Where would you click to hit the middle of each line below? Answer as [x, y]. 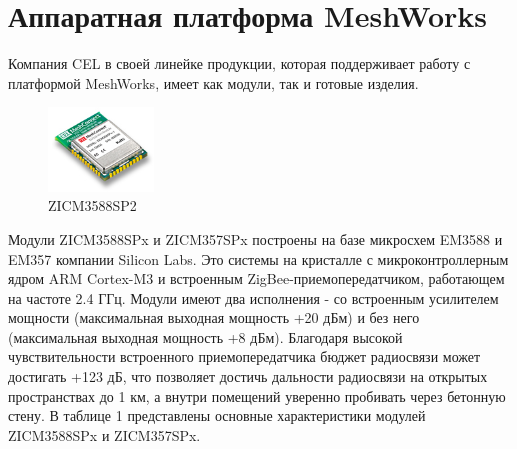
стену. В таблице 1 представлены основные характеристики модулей [217, 415]
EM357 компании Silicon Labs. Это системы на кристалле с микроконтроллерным [258, 258]
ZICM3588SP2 [92, 205]
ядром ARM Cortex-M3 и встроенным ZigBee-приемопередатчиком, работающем [256, 278]
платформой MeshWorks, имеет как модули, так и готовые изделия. [213, 82]
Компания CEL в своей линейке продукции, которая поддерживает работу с [239, 63]
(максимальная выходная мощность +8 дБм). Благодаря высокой [205, 336]
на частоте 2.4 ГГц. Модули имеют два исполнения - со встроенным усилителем [253, 297]
